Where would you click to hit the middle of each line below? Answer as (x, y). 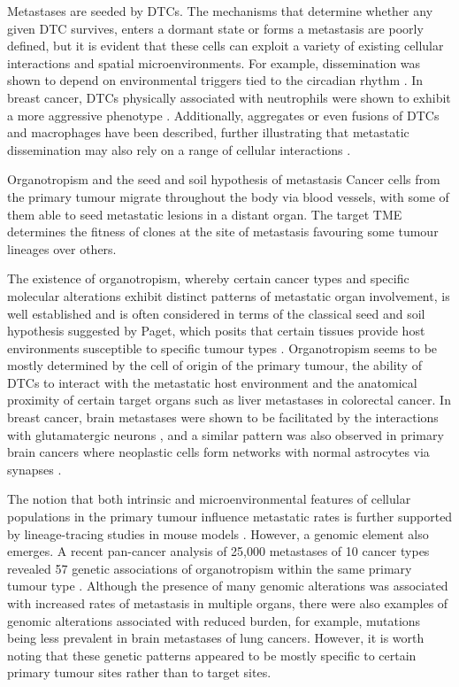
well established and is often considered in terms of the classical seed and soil (216, 313)
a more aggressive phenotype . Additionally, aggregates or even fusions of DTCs (223, 115)
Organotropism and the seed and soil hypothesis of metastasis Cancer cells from (224, 179)
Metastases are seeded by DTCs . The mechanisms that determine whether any (220, 11)
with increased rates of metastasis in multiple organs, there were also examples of (228, 603)
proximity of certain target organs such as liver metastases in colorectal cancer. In (229, 400)
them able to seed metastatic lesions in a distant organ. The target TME (205, 214)
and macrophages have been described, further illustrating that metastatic (208, 132)
